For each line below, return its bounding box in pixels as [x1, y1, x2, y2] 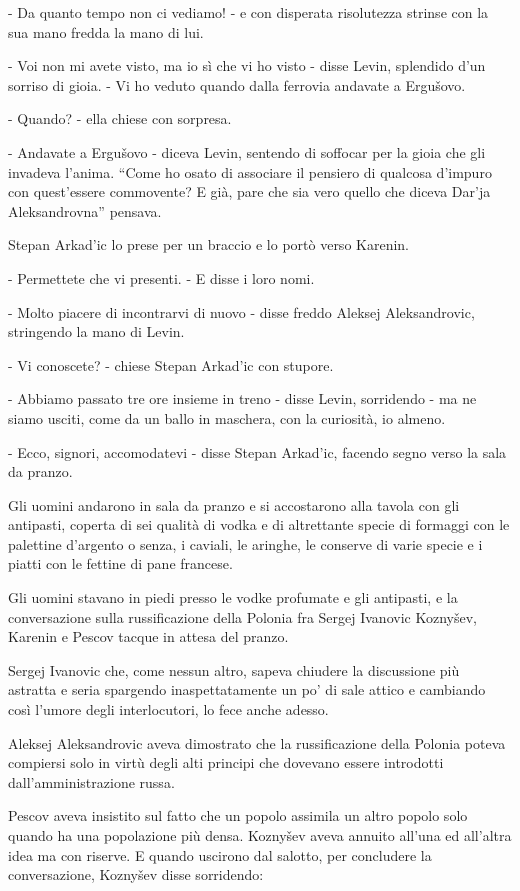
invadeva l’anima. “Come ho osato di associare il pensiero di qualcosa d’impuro [8, 161, 492, 182]
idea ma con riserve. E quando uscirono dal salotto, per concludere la [8, 844, 432, 865]
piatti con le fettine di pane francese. [8, 553, 233, 574]
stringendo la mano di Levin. [8, 321, 185, 342]
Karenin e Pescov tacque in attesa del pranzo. [8, 626, 289, 647]
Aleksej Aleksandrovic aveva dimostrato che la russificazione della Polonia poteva [8, 732, 506, 753]
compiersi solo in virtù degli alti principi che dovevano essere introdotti [8, 752, 444, 773]
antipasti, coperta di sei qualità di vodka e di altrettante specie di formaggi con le [8, 514, 510, 535]
